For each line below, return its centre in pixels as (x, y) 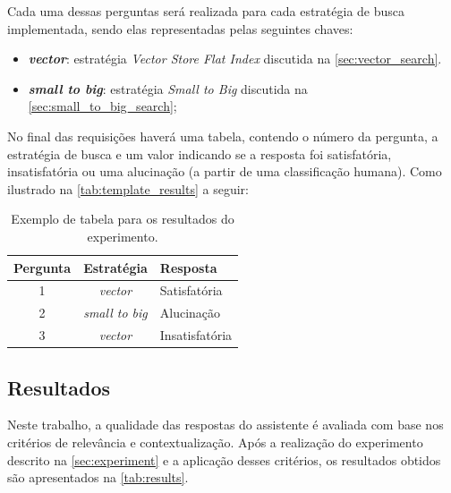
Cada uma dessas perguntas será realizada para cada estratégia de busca (206, 11)
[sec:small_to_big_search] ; (102, 106)
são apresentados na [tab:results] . (98, 477)
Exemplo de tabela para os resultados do (123, 219)
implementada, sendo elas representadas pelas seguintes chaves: (180, 28)
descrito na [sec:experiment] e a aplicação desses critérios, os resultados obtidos (224, 459)
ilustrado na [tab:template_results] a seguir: (128, 188)
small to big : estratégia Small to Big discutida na (168, 88)
